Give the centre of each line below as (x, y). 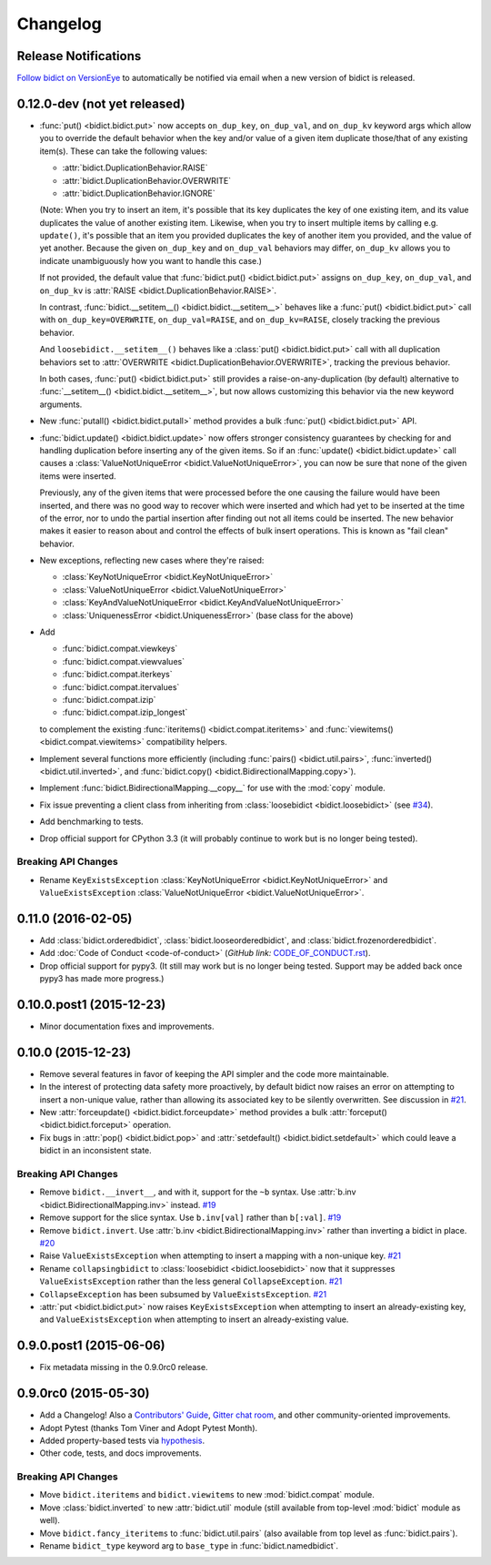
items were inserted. (78, 476)
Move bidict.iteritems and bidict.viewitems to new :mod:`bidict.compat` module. (207, 1495)
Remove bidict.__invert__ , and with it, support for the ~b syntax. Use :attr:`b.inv (198, 1192)
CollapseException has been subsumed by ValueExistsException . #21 (183, 1294)
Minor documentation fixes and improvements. (127, 1026)
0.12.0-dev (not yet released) (101, 103)
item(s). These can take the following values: (124, 151)
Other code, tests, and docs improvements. (120, 1453)
